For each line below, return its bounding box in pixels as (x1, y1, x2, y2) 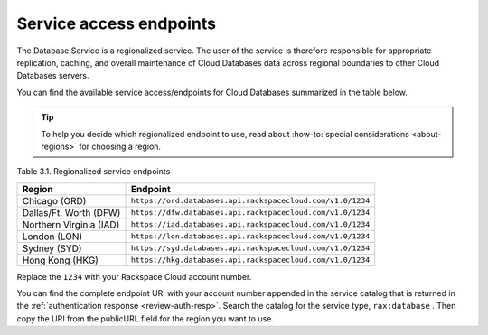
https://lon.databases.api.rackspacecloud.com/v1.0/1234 (130, 231, 371, 241)
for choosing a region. (78, 141, 162, 152)
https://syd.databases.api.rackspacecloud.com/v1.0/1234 (130, 244, 371, 253)
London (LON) (22, 230, 83, 243)
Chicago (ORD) (22, 194, 87, 207)
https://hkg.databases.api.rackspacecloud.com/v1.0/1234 (130, 256, 371, 265)
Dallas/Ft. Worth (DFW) (22, 206, 121, 219)
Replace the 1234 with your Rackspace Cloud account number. (16, 271, 252, 282)
